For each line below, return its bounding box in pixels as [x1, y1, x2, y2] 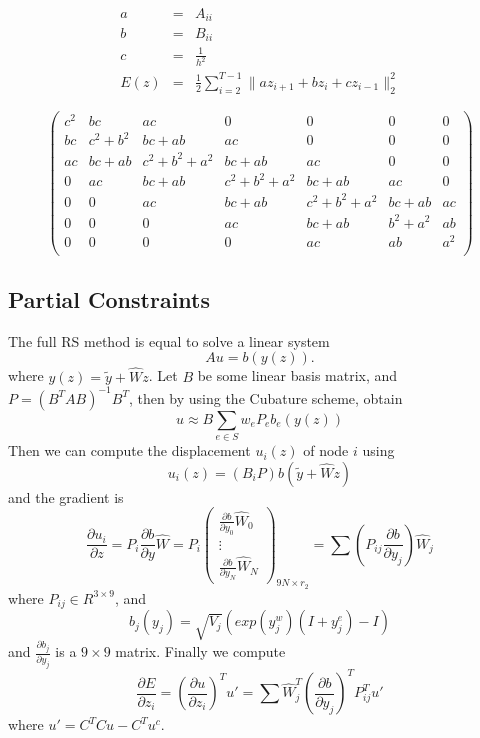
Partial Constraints [8, 284, 211, 315]
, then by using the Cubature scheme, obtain [128, 387, 403, 408]
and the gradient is [8, 486, 124, 507]
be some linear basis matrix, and [197, 365, 398, 386]
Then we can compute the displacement [8, 440, 251, 461]
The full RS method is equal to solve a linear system [8, 330, 330, 351]
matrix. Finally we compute [115, 641, 286, 662]
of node [303, 440, 349, 461]
